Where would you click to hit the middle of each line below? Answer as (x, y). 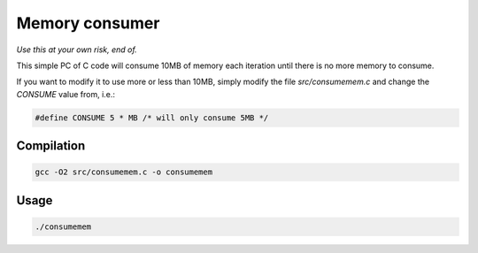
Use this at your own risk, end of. (77, 50)
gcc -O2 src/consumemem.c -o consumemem (123, 172)
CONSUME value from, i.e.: (66, 94)
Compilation (51, 146)
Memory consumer (88, 23)
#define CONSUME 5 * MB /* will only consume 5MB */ (152, 118)
